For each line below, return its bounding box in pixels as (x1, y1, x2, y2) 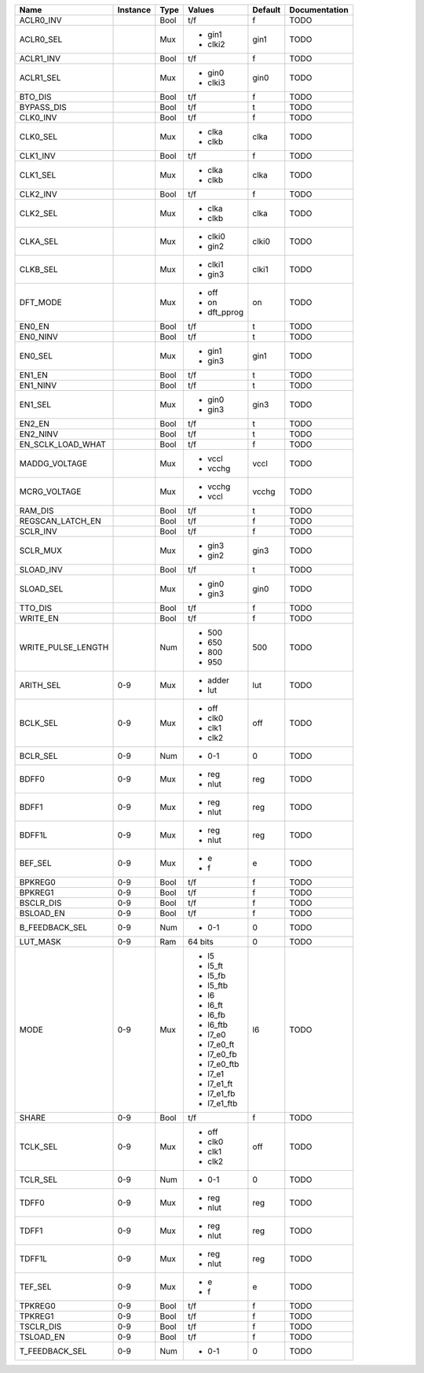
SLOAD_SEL (19, 583, 64, 594)
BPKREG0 (19, 877, 57, 888)
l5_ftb (207, 980, 228, 991)
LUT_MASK (19, 937, 62, 947)
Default (252, 5, 281, 15)
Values (188, 5, 215, 15)
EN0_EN (19, 321, 50, 332)
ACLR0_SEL (19, 34, 63, 45)
